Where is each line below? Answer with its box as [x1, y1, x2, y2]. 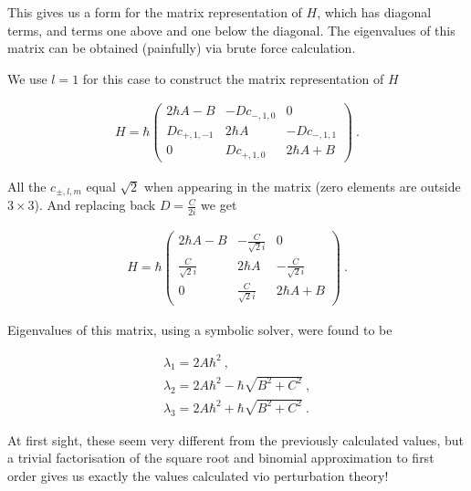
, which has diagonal [317, 3, 432, 21]
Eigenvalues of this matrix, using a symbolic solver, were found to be [7, 319, 392, 339]
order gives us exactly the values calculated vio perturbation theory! [7, 465, 389, 485]
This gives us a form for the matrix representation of [7, 3, 302, 21]
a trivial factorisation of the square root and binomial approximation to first [7, 448, 434, 467]
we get [201, 195, 237, 214]
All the [7, 176, 47, 195]
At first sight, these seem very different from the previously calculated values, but [7, 430, 464, 449]
